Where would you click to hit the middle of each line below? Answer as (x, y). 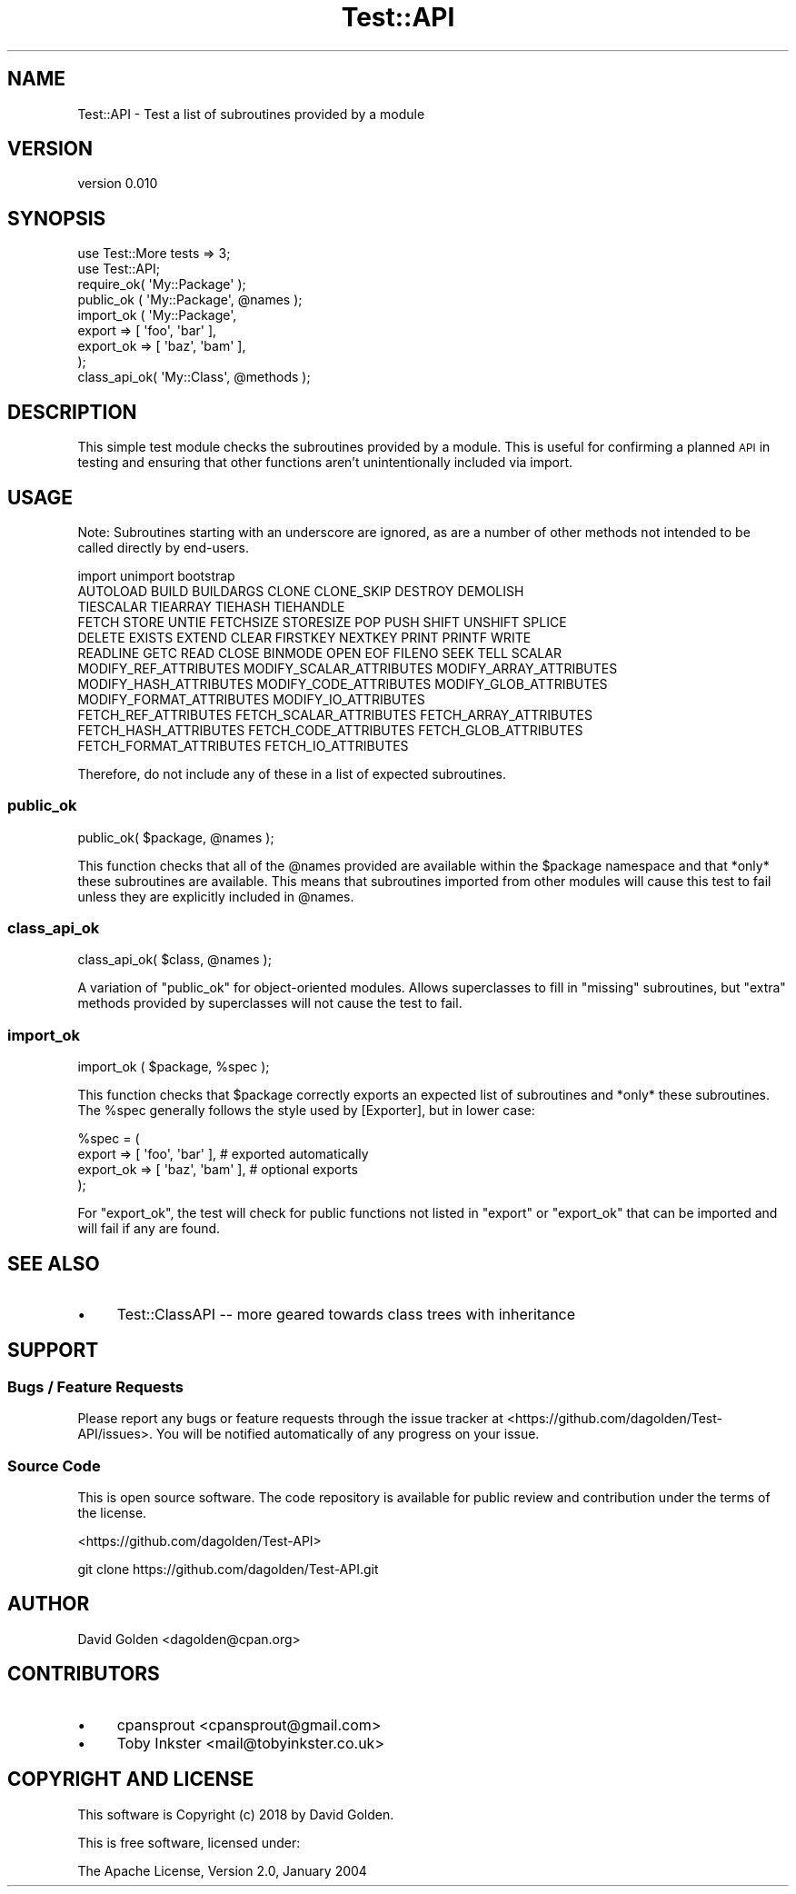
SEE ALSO (54, 1263)
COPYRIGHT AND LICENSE (131, 1779)
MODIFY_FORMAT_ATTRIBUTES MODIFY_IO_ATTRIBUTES (251, 699)
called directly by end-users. (163, 547)
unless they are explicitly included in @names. (216, 896)
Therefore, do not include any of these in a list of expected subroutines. (292, 773)
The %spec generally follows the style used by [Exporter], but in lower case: (306, 1111)
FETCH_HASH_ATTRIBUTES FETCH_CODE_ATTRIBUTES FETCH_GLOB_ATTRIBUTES (330, 730)
